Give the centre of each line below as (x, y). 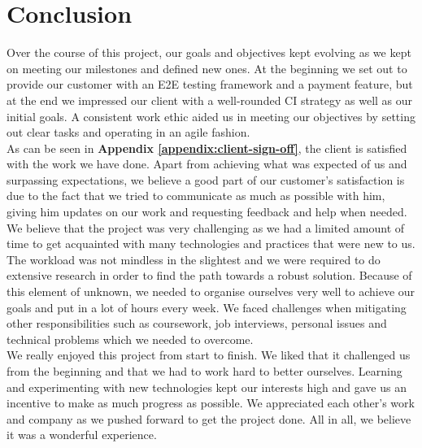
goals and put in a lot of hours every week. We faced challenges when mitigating (207, 307)
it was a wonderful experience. (82, 435)
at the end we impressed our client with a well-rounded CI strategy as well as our (210, 100)
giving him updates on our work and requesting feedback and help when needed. (207, 212)
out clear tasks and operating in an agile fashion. (128, 132)
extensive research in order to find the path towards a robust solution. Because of (209, 275)
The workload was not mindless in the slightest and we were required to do (194, 259)
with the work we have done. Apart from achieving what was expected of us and (207, 164)
